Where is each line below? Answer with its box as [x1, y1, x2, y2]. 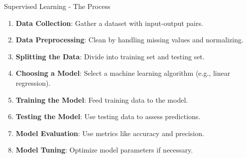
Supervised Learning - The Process [4, 1, 111, 11]
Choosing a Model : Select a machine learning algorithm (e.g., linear [15, 68, 231, 78]
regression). [15, 77, 51, 88]
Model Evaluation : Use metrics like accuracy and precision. [15, 128, 204, 138]
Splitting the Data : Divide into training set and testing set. [15, 51, 205, 61]
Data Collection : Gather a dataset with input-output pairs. [15, 17, 203, 28]
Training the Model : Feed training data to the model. [15, 94, 188, 105]
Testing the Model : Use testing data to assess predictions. [15, 111, 201, 122]
